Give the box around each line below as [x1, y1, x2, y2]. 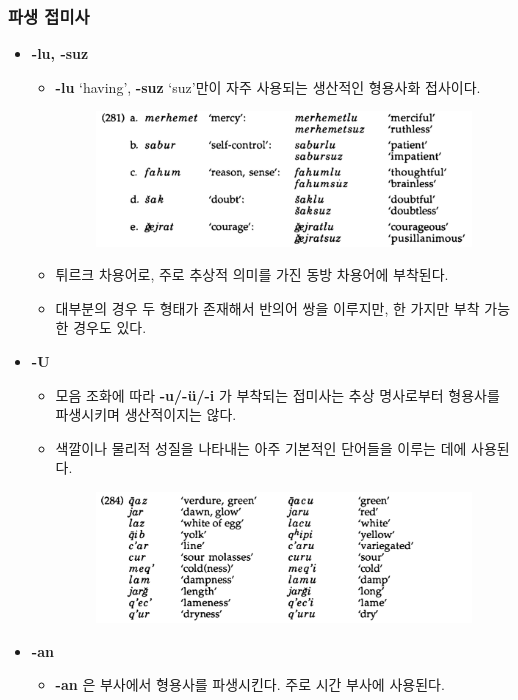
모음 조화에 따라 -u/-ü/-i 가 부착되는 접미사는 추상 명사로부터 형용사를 [55, 384, 500, 405]
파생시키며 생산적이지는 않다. [55, 404, 237, 425]
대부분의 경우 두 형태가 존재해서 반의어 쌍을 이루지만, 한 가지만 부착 [55, 297, 480, 318]
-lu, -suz [31, 43, 89, 64]
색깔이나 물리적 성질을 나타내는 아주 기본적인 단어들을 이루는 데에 [55, 437, 467, 458]
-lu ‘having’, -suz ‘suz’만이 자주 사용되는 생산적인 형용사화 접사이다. [55, 76, 481, 97]
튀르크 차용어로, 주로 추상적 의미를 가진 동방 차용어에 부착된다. [55, 264, 449, 285]
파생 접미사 [8, 3, 90, 28]
